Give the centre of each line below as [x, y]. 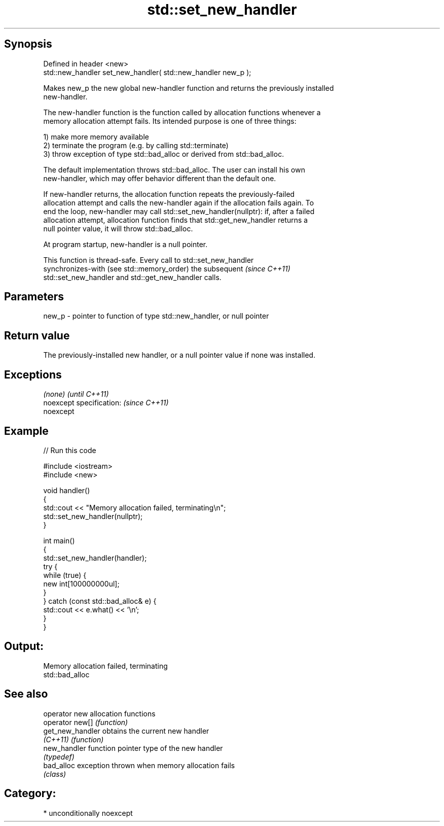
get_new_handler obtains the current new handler [126, 731]
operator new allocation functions [99, 713]
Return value [37, 335]
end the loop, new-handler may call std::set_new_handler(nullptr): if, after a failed [179, 211]
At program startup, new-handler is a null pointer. [125, 244]
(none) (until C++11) [76, 394]
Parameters [34, 297]
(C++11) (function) [73, 739]
